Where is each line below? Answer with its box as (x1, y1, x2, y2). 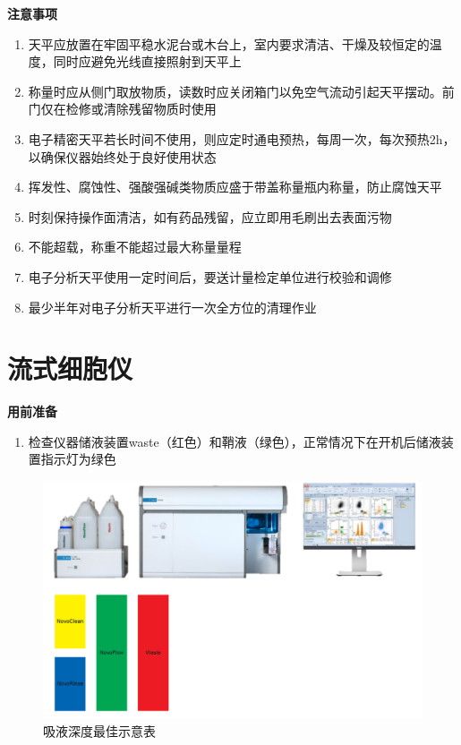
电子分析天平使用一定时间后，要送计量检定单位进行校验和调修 (28, 267, 392, 286)
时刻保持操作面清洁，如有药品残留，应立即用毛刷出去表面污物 (28, 207, 392, 226)
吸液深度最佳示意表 (43, 721, 156, 740)
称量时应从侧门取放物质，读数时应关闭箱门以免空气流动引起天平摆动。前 (28, 81, 455, 100)
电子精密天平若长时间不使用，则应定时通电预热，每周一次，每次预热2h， (28, 129, 456, 148)
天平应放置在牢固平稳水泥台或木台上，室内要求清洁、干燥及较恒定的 (28, 34, 430, 53)
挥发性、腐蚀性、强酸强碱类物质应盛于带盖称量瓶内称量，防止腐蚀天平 (28, 177, 442, 196)
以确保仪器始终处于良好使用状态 (28, 147, 217, 166)
